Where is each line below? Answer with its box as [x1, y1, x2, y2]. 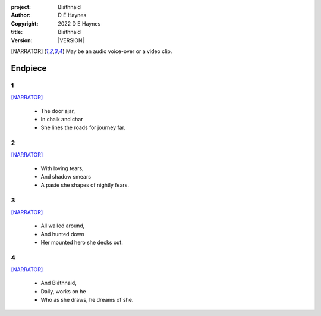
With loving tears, [40, 164, 84, 172]
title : [11, 29, 23, 36]
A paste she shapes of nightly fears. [40, 182, 129, 189]
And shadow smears [40, 173, 92, 180]
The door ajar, [40, 107, 75, 114]
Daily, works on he [40, 287, 86, 295]
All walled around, [40, 222, 85, 229]
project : [11, 4, 31, 10]
